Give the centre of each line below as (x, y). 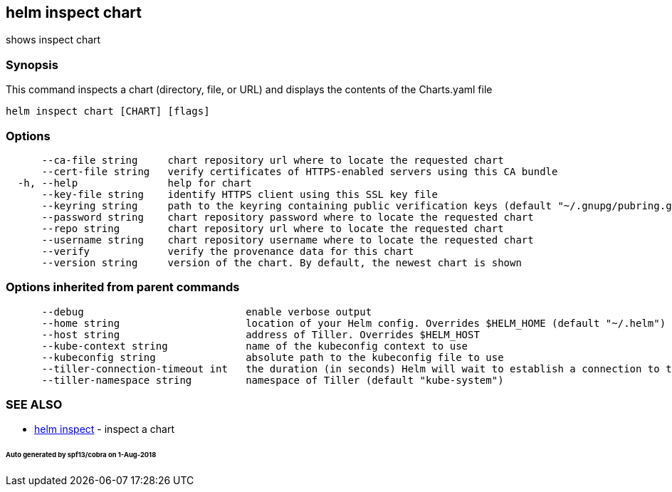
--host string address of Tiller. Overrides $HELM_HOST (261, 334)
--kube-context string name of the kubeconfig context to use (255, 346)
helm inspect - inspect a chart (105, 429)
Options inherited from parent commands (123, 287)
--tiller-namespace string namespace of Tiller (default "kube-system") (273, 380)
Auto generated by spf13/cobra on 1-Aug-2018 (81, 455)
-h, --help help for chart (135, 183)
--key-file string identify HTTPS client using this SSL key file (240, 194)
